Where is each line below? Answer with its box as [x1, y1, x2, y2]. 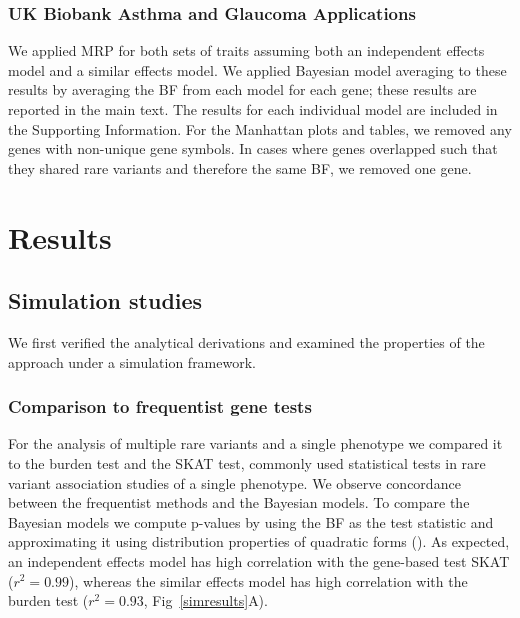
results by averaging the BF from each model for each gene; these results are [8, 79, 477, 100]
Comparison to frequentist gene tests [8, 394, 312, 419]
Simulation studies [8, 285, 203, 316]
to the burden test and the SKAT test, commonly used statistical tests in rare [8, 452, 486, 473]
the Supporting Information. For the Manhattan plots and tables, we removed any [8, 118, 512, 139]
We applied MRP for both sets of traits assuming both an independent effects [8, 40, 485, 61]
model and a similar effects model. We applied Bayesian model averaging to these [8, 59, 507, 80]
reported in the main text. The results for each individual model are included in [8, 99, 498, 119]
